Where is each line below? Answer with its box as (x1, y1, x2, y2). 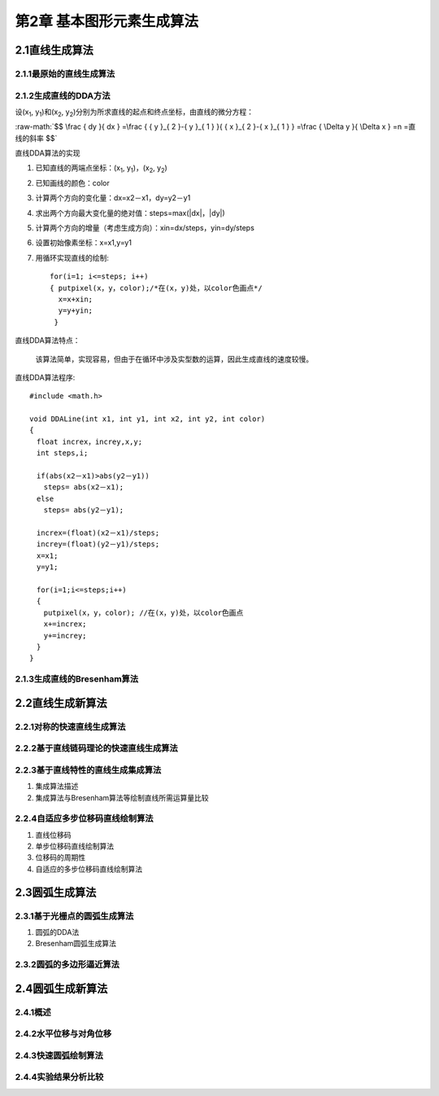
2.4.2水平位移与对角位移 (15, 1028, 112, 1040)
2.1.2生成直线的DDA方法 (15, 90, 111, 101)
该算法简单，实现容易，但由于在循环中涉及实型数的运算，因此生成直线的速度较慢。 (35, 354, 313, 364)
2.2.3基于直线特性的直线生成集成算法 (15, 764, 162, 775)
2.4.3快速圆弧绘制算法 (15, 1050, 103, 1061)
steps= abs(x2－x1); (43, 483, 124, 492)
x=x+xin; (58, 294, 93, 304)
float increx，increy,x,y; (36, 436, 142, 446)
